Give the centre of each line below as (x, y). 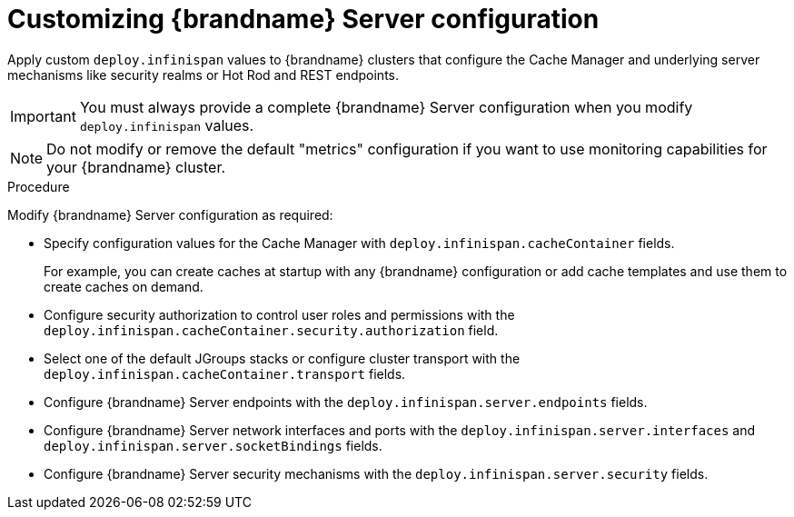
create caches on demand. (124, 286)
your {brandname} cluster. (136, 167)
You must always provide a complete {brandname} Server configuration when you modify (386, 107)
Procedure (39, 186)
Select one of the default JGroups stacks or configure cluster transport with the (282, 358)
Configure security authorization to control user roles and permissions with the (279, 314)
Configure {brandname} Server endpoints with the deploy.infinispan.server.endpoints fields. (346, 402)
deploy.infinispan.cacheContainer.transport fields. (225, 373)
